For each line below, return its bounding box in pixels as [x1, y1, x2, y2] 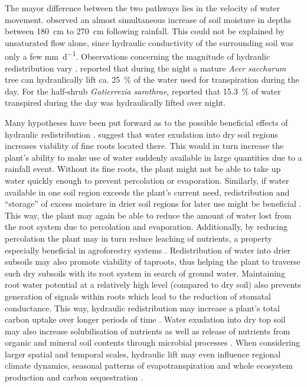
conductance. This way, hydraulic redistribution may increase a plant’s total [5, 301, 280, 314]
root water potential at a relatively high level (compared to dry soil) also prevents [5, 278, 301, 291]
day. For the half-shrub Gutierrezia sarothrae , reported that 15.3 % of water [5, 84, 281, 97]
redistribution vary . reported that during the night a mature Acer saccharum [5, 61, 286, 74]
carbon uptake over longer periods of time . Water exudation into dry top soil [5, 313, 286, 326]
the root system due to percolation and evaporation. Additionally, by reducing [5, 220, 288, 233]
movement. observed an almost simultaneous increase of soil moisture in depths [5, 13, 292, 25]
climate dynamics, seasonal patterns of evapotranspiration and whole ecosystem [5, 359, 293, 372]
